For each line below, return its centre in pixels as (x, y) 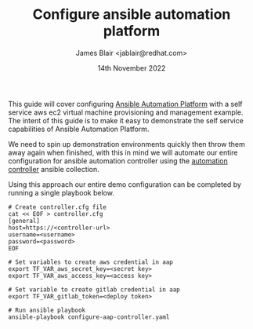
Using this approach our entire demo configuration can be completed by (125, 184)
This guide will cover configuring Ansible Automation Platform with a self (125, 104)
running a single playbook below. (61, 192)
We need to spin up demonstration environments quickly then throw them (127, 144)
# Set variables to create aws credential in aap (91, 262)
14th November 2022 (132, 68)
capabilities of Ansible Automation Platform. (79, 129)
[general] (24, 221)
